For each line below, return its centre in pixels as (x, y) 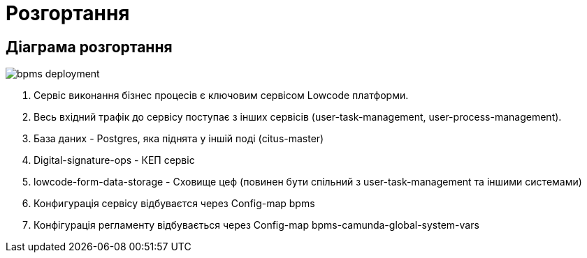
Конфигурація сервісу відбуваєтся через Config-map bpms (174, 204)
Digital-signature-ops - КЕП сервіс (114, 160)
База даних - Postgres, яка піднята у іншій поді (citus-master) (179, 139)
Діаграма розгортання (89, 47)
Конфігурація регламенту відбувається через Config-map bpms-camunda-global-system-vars (256, 225)
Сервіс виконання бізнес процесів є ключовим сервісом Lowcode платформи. (221, 96)
